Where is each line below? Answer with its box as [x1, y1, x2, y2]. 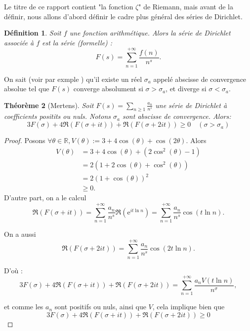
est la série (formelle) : [42, 37, 113, 47]
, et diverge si [166, 83, 207, 94]
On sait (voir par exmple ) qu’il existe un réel [4, 74, 142, 84]
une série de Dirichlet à [155, 100, 227, 110]
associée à [4, 37, 34, 47]
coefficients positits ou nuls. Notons [4, 111, 111, 121]
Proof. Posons [4, 135, 45, 146]
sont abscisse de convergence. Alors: [122, 111, 231, 121]
